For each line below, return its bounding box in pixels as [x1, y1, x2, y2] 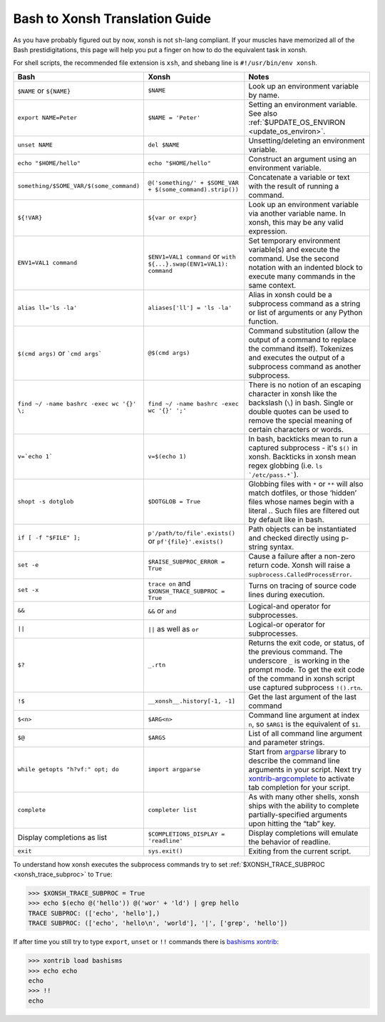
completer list [148, 806, 197, 814]
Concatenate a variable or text [248, 172, 350, 182]
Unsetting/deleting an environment [248, 136, 365, 146]
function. [248, 316, 279, 326]
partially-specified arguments [248, 809, 347, 819]
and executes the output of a [248, 352, 345, 362]
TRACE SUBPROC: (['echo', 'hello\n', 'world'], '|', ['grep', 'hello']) [28, 919, 288, 928]
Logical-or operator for [248, 619, 326, 629]
